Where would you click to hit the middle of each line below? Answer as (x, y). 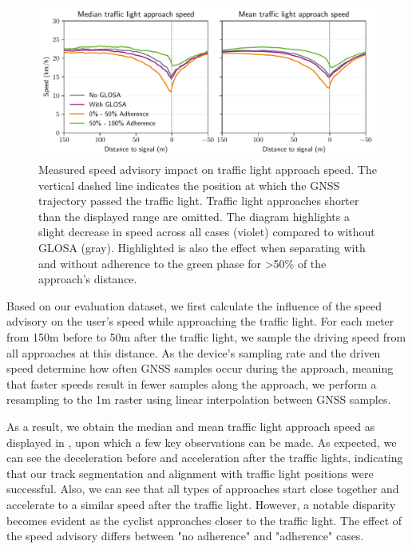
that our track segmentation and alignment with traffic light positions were (190, 473)
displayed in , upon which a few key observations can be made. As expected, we (202, 442)
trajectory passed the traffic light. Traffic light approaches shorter (199, 201)
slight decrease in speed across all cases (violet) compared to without (207, 232)
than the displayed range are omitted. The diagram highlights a (194, 216)
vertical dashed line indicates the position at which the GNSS (189, 185)
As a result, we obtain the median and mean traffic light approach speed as (191, 426)
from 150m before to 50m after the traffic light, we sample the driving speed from (206, 337)
